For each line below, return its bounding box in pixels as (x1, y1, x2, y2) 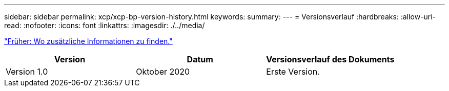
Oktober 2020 (136, 66, 190, 77)
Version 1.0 (6, 66, 48, 77)
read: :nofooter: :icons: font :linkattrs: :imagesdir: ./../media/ (4, 21, 205, 30)
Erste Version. (266, 66, 320, 77)
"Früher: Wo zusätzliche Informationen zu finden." (4, 37, 173, 45)
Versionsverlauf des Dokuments (266, 54, 395, 64)
